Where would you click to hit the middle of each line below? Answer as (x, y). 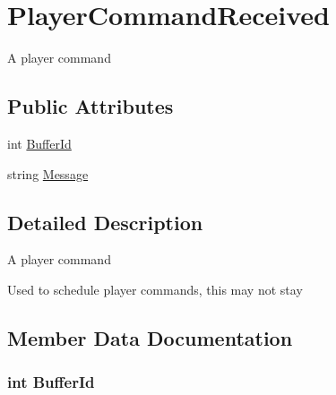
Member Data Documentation (150, 337)
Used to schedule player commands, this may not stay (155, 289)
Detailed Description (105, 222)
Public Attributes (90, 106)
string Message (48, 173)
